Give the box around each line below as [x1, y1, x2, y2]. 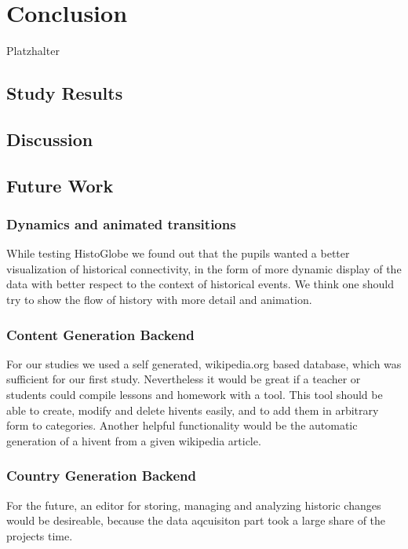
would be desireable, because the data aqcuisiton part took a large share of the [6, 512, 386, 529]
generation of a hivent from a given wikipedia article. [6, 432, 261, 448]
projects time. [6, 527, 73, 544]
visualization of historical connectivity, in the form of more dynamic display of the [6, 260, 402, 276]
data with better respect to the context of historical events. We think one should [6, 276, 394, 292]
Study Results [6, 81, 123, 105]
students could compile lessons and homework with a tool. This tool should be [6, 386, 383, 403]
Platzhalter [6, 42, 60, 59]
